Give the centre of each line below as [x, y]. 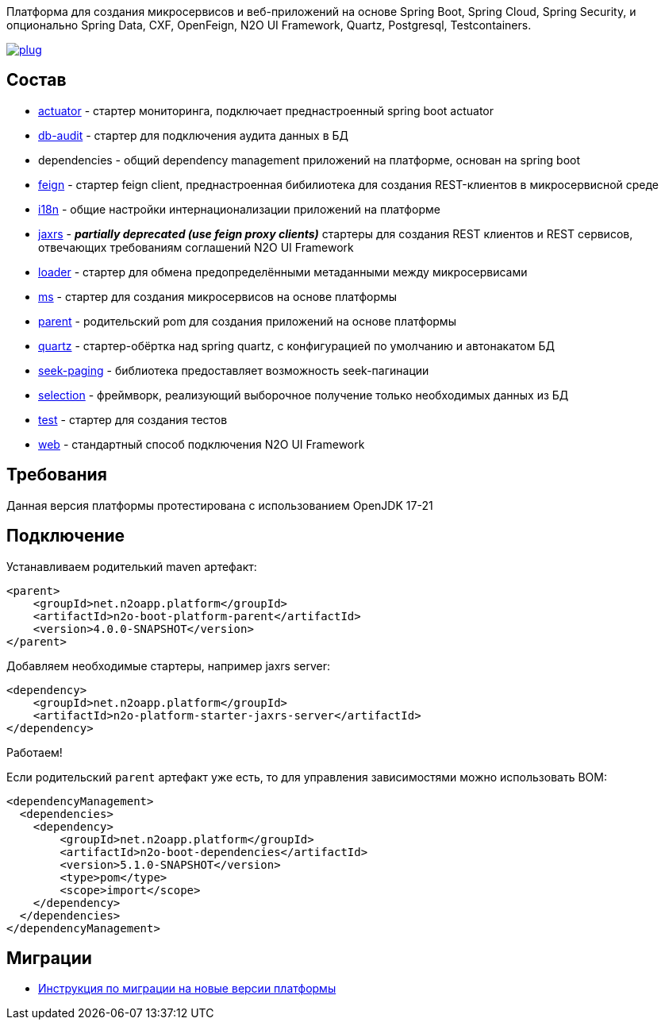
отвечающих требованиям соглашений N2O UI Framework [196, 247]
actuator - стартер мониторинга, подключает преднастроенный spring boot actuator [266, 110]
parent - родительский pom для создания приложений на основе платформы [247, 321]
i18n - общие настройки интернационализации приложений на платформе [239, 209]
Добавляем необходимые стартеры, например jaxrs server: [169, 665]
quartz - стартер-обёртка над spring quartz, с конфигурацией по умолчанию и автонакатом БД [296, 345]
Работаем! [35, 752]
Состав [37, 80]
